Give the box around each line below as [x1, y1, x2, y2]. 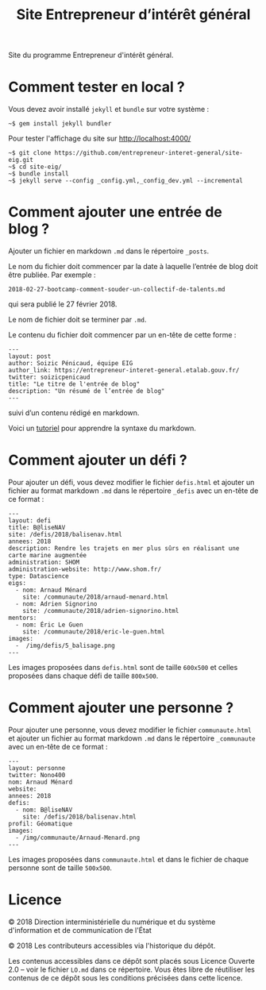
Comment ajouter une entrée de [8, 203, 222, 221]
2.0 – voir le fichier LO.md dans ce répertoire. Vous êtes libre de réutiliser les [8, 965, 256, 974]
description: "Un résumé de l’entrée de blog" [8, 387, 165, 395]
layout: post [8, 352, 52, 360]
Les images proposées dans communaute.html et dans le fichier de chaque [8, 854, 249, 864]
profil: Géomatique [8, 819, 73, 827]
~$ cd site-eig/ [8, 163, 62, 171]
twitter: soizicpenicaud [8, 373, 91, 382]
